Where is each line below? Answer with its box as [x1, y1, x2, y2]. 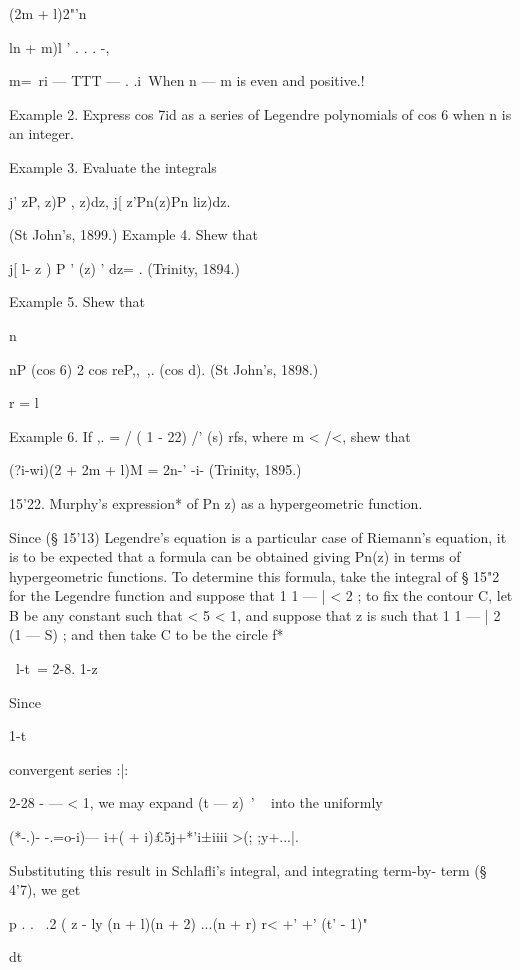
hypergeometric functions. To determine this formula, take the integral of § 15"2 [9, 565, 500, 586]
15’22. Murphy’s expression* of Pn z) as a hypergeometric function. [9, 492, 423, 513]
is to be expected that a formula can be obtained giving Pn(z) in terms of [9, 546, 461, 567]
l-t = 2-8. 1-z [15, 658, 98, 679]
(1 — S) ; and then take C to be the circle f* [9, 624, 284, 645]
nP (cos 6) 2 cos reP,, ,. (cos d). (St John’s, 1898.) [9, 358, 319, 379]
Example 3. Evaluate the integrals [9, 156, 217, 177]
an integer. [9, 123, 74, 144]
